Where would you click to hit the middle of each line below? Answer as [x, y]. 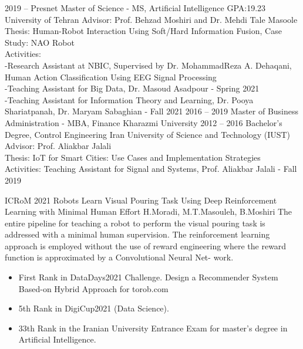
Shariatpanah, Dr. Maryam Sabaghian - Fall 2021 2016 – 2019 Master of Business [152, 111]
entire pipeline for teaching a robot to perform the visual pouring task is [135, 223]
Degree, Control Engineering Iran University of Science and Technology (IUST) [148, 134]
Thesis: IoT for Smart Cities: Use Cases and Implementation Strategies [133, 157]
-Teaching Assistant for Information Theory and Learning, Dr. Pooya [129, 99]
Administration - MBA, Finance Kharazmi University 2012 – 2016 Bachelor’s [144, 122]
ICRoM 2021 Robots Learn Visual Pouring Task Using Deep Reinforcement [141, 200]
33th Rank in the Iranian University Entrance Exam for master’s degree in [153, 328]
